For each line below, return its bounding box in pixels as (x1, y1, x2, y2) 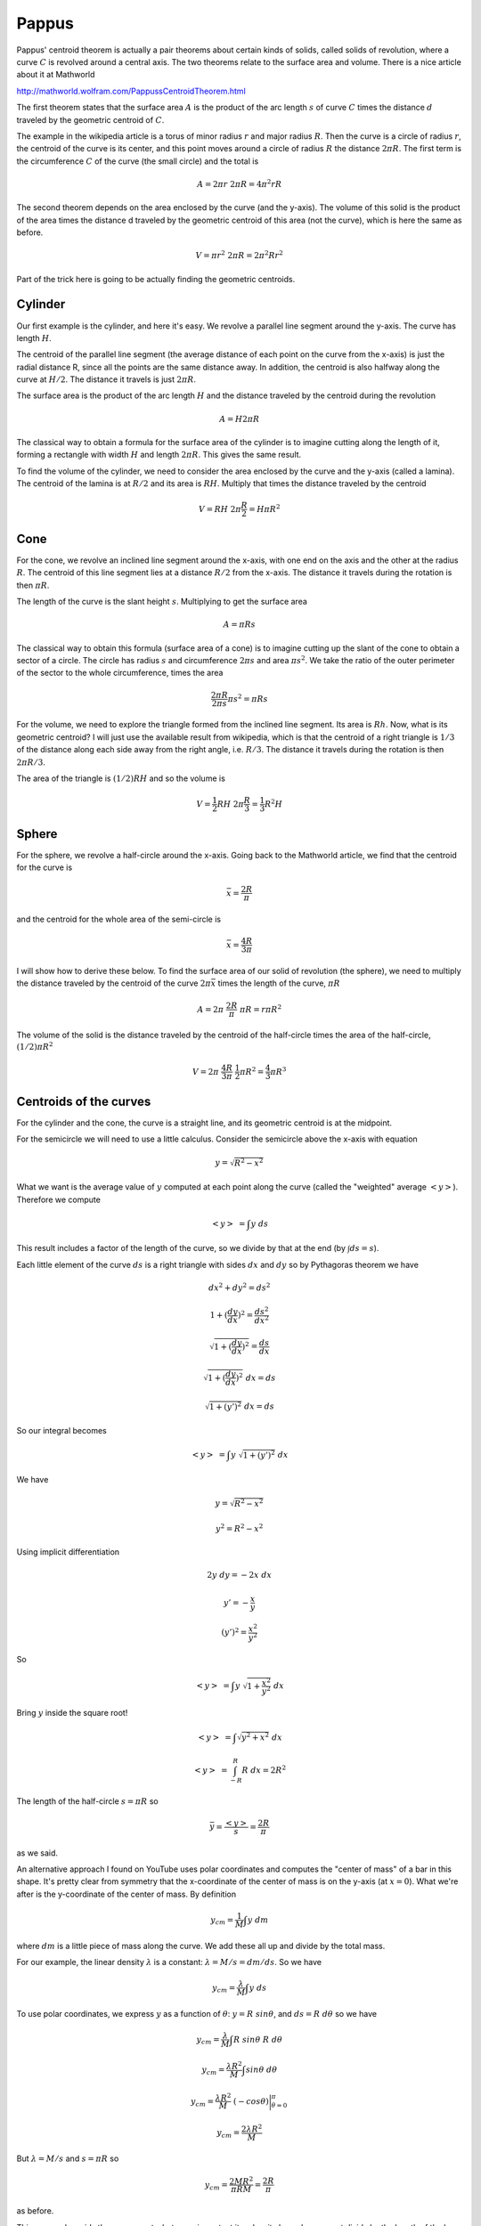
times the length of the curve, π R (217, 978, 340, 988)
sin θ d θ (245, 2065, 278, 2075)
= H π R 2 (249, 503, 281, 514)
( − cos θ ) (232, 2096, 269, 2106)
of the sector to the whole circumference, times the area (16, 668, 224, 678)
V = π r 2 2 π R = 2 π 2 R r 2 (195, 249, 284, 261)
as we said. (16, 1848, 58, 1858)
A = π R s (223, 620, 256, 630)
